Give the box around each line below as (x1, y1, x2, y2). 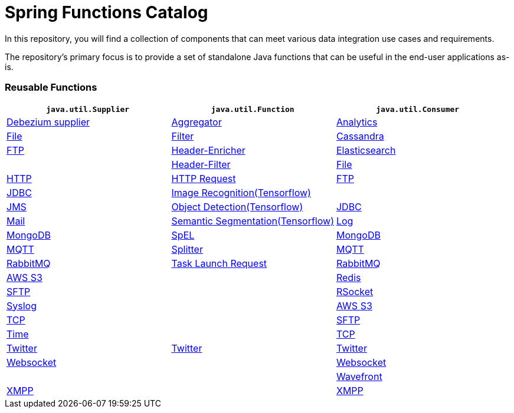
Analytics (336, 115, 378, 128)
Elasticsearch (336, 144, 396, 156)
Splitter (171, 243, 203, 255)
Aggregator (171, 115, 222, 128)
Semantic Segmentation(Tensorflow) (171, 214, 334, 227)
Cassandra (336, 130, 384, 142)
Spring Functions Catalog (5, 2, 208, 22)
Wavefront (336, 370, 382, 382)
